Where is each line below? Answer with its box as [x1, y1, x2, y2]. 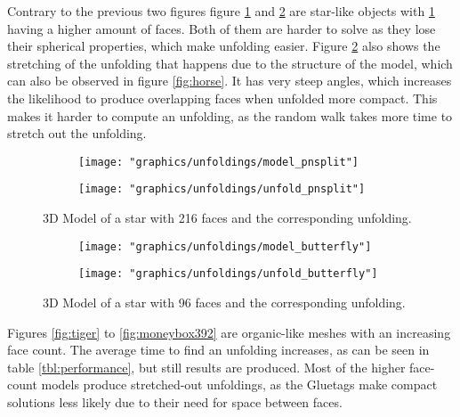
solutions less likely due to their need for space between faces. [7, 392, 343, 411]
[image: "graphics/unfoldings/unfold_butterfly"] [78, 267, 378, 281]
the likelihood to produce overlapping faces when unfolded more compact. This [7, 88, 438, 107]
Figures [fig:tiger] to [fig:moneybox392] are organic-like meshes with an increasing [7, 323, 451, 341]
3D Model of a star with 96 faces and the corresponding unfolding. [43, 292, 406, 311]
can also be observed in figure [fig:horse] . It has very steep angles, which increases [7, 71, 452, 90]
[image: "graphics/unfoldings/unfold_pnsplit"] [78, 183, 366, 196]
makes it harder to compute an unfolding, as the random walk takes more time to [7, 106, 453, 125]
